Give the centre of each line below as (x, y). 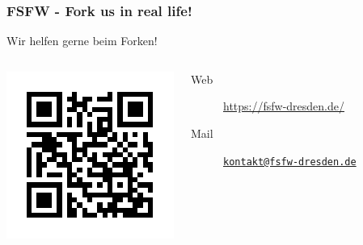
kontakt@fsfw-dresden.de (290, 162)
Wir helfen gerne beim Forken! (82, 41)
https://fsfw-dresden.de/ (284, 106)
